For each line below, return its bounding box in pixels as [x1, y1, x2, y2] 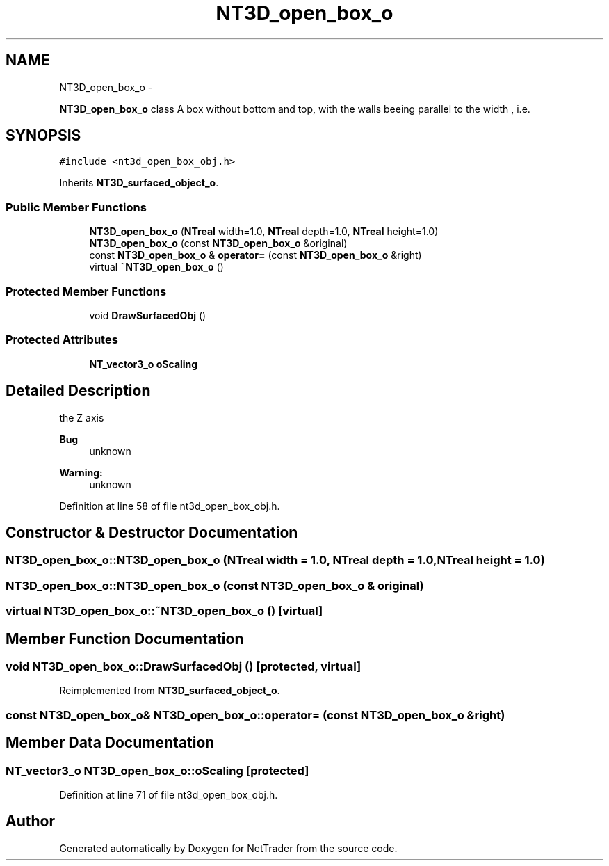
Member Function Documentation [6, 630, 244, 648]
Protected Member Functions [6, 284, 167, 298]
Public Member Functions [6, 200, 147, 214]
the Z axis [59, 411, 104, 424]
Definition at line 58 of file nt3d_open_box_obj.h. [59, 499, 280, 512]
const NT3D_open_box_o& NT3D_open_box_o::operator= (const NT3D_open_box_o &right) [6, 707, 505, 722]
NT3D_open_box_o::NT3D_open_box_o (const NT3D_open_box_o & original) [6, 578, 424, 593]
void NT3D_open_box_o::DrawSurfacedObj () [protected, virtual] [6, 659, 362, 673]
